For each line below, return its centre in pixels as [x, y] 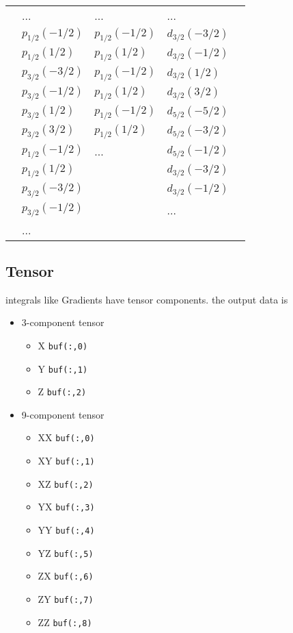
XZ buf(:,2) [66, 483]
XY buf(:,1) [66, 461]
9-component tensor [63, 414]
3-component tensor [63, 322]
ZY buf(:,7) [66, 599]
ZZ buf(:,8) [65, 622]
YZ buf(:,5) [66, 553]
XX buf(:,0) [66, 437]
